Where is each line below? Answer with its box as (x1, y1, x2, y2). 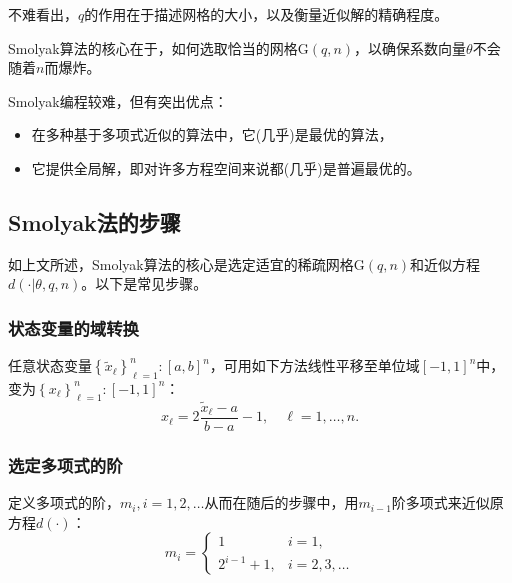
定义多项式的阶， (8, 492, 120, 513)
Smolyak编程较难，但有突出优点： (8, 90, 228, 111)
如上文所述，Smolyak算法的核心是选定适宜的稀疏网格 (8, 253, 354, 274)
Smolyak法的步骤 (8, 206, 181, 237)
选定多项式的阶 (8, 452, 123, 477)
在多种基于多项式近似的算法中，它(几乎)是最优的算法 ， (31, 124, 393, 145)
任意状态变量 (8, 355, 92, 376)
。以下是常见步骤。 (81, 273, 208, 294)
